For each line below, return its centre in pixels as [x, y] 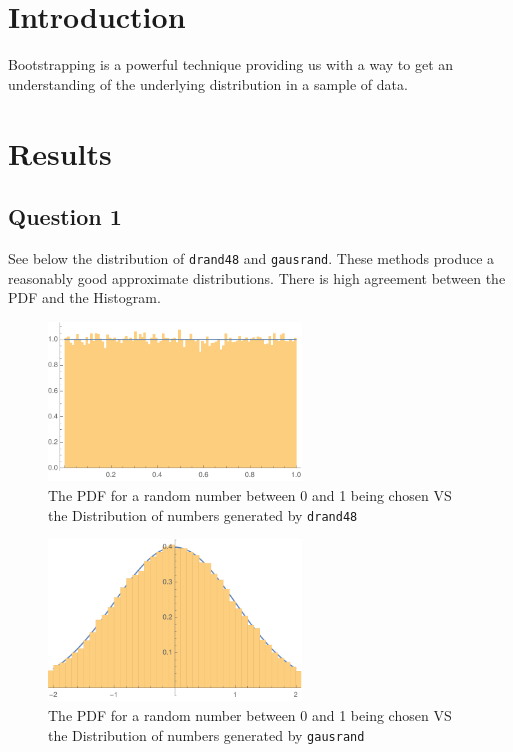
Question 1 [65, 216]
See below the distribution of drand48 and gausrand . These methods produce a [251, 257]
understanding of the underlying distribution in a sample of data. [208, 83]
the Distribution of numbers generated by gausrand [206, 734]
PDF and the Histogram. [84, 297]
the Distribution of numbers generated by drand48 [203, 514]
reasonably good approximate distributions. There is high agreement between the [257, 277]
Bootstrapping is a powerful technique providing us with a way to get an [231, 64]
